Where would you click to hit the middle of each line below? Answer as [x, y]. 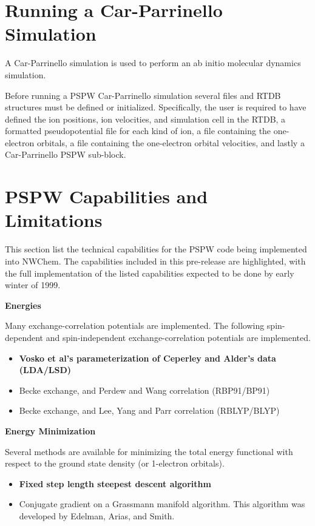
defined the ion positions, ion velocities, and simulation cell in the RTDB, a [145, 119]
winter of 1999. [33, 285]
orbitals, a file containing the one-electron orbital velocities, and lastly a [171, 142]
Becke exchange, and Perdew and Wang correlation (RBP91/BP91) [144, 390]
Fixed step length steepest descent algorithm [115, 483]
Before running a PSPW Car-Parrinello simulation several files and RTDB [143, 95]
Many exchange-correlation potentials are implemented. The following [135, 325]
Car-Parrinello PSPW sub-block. [66, 154]
